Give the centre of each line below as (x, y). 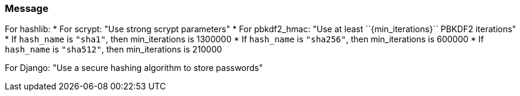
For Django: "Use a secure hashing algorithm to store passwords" (134, 68)
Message (27, 8)
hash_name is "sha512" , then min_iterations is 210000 (114, 49)
